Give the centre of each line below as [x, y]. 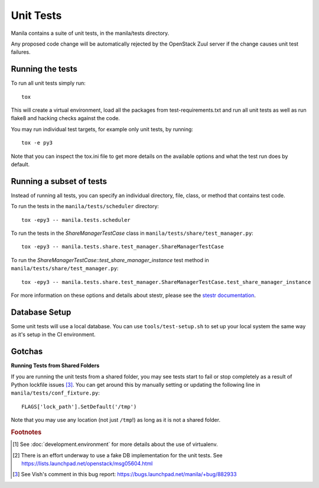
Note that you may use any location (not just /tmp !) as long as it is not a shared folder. [116, 420]
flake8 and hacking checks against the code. [66, 118]
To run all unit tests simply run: [48, 83]
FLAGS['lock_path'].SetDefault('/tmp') [79, 406]
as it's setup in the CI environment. [53, 335]
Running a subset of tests [59, 181]
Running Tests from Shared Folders [55, 366]
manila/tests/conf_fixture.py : [56, 393]
